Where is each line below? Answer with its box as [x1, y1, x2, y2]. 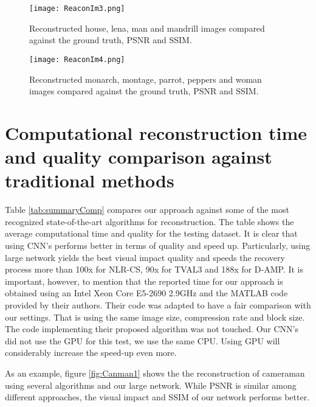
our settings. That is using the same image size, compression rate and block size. [5, 310, 305, 323]
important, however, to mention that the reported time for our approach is [5, 274, 283, 287]
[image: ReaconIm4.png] [29, 55, 125, 64]
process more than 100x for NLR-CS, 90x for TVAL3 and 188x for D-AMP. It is [5, 263, 304, 276]
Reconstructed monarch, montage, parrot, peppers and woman [29, 72, 262, 85]
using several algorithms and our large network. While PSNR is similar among [5, 378, 297, 391]
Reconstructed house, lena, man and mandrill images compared [29, 21, 265, 34]
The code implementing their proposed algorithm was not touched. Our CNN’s [5, 322, 298, 335]
